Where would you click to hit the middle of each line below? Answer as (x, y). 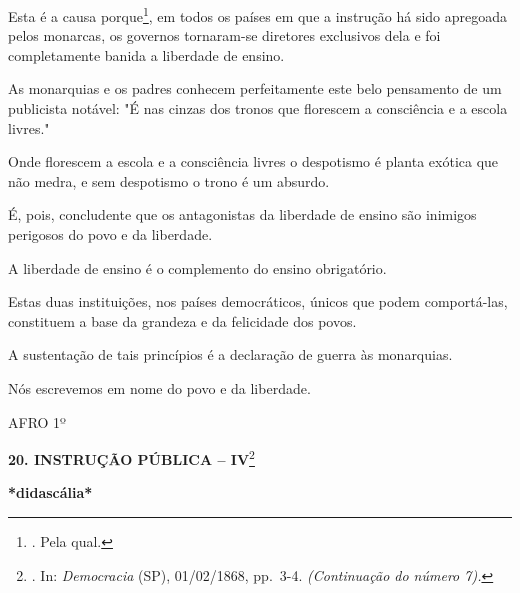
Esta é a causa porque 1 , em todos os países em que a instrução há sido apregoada (258, 14)
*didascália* (50, 492)
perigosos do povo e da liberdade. (110, 234)
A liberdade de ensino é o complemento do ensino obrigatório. (197, 267)
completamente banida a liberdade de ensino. (146, 54)
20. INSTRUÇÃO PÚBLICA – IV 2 (131, 457)
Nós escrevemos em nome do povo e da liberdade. (159, 387)
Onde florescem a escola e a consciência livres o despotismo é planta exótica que (253, 161)
